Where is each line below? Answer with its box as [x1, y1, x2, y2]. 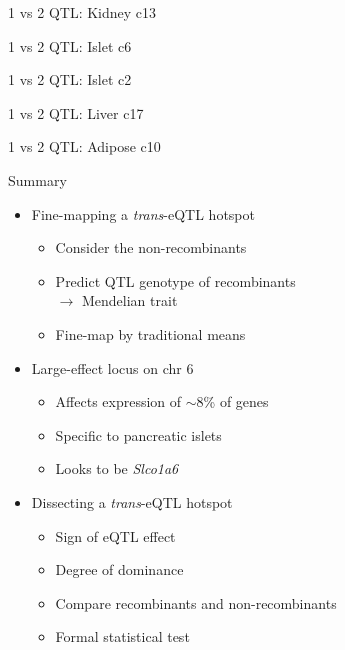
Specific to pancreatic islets [55, 424, 222, 445]
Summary [8, 169, 67, 190]
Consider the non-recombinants [55, 237, 247, 258]
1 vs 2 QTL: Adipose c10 [8, 136, 161, 157]
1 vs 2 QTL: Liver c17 [8, 102, 144, 123]
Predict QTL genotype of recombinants [55, 270, 296, 291]
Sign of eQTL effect [55, 525, 176, 546]
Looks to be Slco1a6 [55, 458, 179, 479]
